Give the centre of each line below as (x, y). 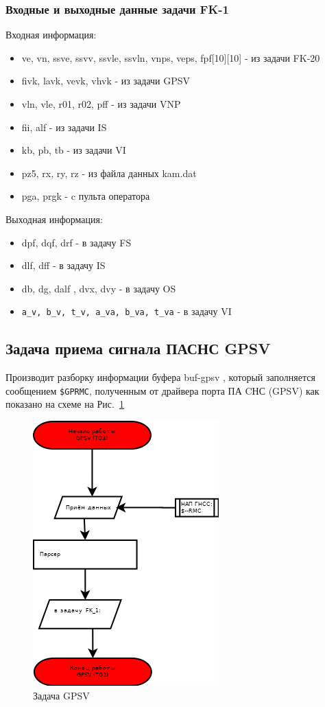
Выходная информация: (54, 219)
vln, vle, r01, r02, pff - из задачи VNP (101, 104)
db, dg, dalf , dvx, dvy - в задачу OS (99, 288)
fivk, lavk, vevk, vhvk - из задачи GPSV (106, 81)
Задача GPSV (61, 695)
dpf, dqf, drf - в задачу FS (76, 242)
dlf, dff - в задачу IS (63, 265)
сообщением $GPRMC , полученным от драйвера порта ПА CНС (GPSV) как (162, 390)
